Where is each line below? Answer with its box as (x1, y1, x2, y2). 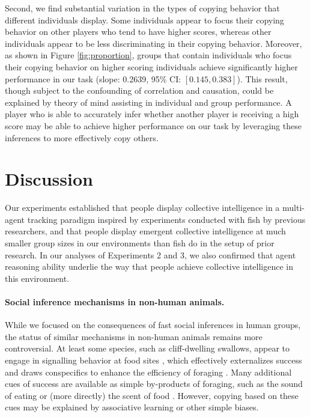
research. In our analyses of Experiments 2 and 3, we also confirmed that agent (5, 248, 296, 261)
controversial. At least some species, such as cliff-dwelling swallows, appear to (5, 342, 290, 355)
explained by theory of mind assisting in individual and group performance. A (5, 96, 292, 108)
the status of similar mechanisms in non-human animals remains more (5, 330, 263, 342)
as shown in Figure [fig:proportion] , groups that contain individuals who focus (5, 49, 292, 61)
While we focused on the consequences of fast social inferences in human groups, (5, 318, 301, 331)
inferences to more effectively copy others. (5, 131, 159, 144)
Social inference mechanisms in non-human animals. (5, 296, 225, 308)
